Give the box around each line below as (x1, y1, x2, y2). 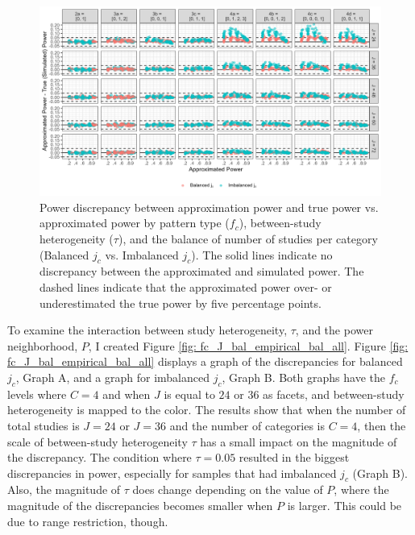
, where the (334, 481, 389, 498)
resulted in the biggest (239, 449, 350, 466)
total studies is (7, 417, 80, 433)
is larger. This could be (287, 497, 402, 514)
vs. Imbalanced (105, 246, 179, 263)
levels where (7, 385, 67, 402)
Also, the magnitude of (7, 481, 121, 498)
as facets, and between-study (263, 385, 405, 402)
